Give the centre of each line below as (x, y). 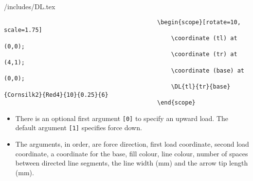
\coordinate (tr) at (204, 54)
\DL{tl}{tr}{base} (201, 86)
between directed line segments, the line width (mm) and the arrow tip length (132, 163)
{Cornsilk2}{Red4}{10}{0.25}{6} (56, 95)
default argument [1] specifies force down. (79, 128)
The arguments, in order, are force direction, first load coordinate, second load (132, 144)
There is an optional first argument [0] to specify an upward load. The (122, 118)
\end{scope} (176, 103)
